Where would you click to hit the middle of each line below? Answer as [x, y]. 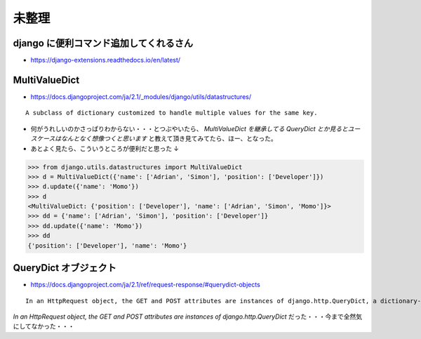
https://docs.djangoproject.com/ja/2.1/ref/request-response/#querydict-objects [146, 285]
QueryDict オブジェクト [65, 268]
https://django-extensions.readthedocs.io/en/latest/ [106, 60]
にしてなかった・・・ [44, 326]
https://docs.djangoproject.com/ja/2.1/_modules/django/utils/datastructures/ [141, 97]
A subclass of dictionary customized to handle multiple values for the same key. [172, 113]
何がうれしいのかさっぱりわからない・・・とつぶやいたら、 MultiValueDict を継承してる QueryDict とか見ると [189, 128]
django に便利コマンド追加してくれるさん [103, 43]
